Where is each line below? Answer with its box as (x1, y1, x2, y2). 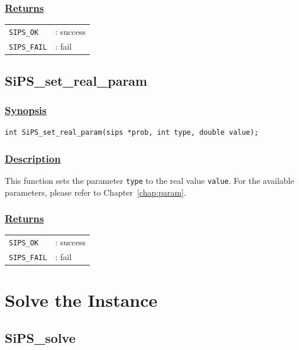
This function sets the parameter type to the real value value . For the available (5, 174, 294, 186)
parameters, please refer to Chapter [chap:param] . (5, 186, 186, 198)
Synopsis (5, 102, 47, 117)
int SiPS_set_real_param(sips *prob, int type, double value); (5, 128, 259, 137)
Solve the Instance (5, 288, 158, 312)
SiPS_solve (5, 328, 76, 346)
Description (5, 151, 61, 166)
